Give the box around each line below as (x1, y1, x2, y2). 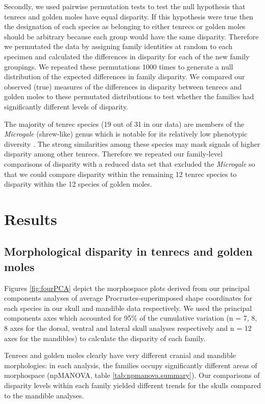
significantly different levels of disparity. (4, 101, 128, 111)
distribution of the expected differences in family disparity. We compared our (4, 71, 245, 82)
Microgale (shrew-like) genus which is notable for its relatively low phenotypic (4, 128, 248, 139)
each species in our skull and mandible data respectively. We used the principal (4, 302, 252, 313)
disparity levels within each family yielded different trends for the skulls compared (4, 380, 261, 390)
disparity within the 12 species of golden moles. (4, 178, 152, 189)
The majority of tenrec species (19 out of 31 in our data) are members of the (4, 118, 245, 129)
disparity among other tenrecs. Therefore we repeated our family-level (4, 148, 223, 159)
